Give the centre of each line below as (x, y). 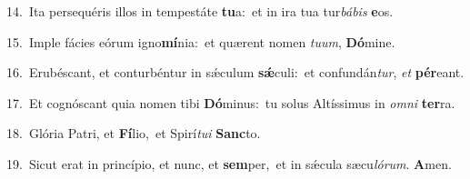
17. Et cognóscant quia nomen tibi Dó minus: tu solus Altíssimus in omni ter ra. (231, 102)
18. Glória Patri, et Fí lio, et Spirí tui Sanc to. (134, 133)
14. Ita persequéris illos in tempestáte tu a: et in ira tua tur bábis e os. (200, 11)
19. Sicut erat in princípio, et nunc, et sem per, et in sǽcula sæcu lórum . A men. (229, 163)
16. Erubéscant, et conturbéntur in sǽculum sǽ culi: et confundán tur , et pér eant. (235, 72)
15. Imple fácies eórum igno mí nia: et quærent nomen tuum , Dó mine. (201, 41)
